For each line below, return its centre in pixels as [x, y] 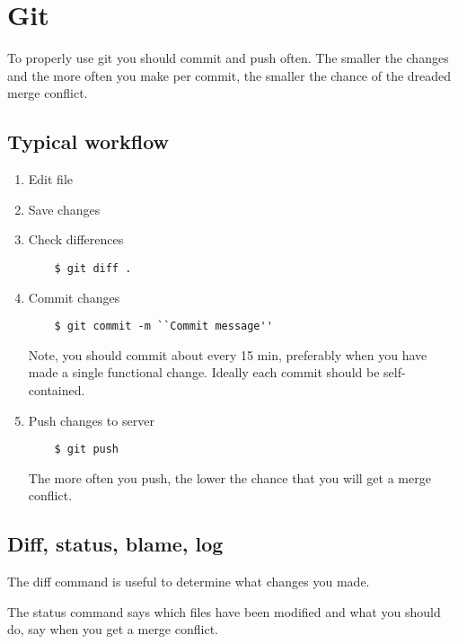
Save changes [64, 209]
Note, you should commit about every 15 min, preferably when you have [228, 354]
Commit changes [74, 297]
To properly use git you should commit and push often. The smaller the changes [228, 58]
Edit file [51, 179]
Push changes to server [91, 420]
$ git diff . [93, 268]
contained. [57, 389]
